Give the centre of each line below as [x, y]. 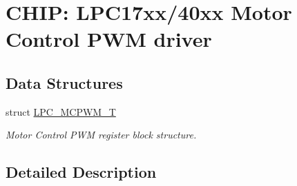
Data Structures [64, 82]
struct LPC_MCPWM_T [61, 111]
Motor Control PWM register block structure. [101, 135]
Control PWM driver [109, 39]
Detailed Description [81, 172]
